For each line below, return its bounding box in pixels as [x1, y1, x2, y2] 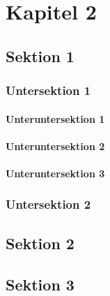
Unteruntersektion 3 [6, 165, 105, 180]
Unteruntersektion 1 [6, 111, 105, 126]
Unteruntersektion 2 [6, 138, 105, 153]
